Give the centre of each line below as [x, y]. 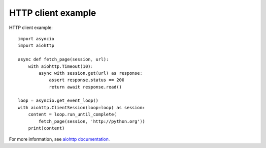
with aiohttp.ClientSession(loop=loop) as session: [82, 107]
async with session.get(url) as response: [91, 73]
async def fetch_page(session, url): [64, 59]
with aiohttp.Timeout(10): [61, 66]
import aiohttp [36, 46]
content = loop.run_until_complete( [72, 115]
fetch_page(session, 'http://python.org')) [92, 121]
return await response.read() [85, 87]
